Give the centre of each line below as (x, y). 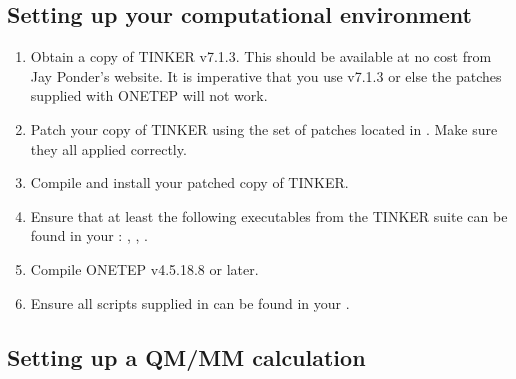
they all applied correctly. (108, 148)
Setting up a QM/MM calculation (186, 356)
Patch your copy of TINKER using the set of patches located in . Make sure (264, 128)
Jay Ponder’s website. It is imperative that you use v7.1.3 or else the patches (266, 75)
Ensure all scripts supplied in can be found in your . (190, 302)
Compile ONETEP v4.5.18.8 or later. (144, 268)
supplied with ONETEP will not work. (149, 95)
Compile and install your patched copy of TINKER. (189, 182)
